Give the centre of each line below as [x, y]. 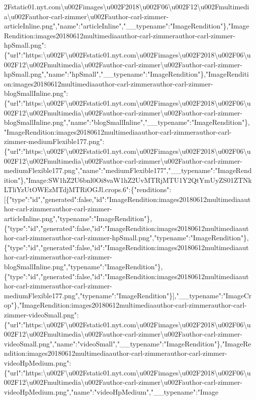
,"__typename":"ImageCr [213, 295]
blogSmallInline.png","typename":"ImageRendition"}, [83, 267]
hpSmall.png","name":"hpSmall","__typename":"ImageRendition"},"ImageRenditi [127, 74]
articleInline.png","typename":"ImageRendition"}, [78, 218]
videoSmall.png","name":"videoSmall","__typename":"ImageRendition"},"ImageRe [128, 343]
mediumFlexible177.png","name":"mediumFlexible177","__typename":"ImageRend [128, 170]
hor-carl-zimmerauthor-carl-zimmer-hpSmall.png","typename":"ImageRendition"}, [127, 238]
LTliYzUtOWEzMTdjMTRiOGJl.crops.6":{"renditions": [88, 189]
